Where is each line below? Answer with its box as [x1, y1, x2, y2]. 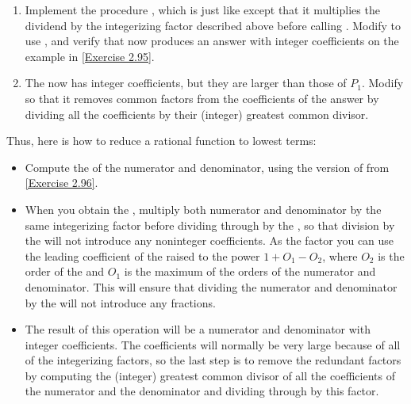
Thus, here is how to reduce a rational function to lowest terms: [6, 132, 317, 149]
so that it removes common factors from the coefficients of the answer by [25, 90, 379, 106]
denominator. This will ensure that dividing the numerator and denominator [25, 278, 398, 295]
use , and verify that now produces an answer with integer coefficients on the [25, 32, 399, 49]
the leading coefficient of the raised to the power [25, 247, 260, 264]
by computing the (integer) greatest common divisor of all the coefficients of [25, 367, 395, 383]
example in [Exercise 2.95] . [25, 48, 155, 64]
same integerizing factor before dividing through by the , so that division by [25, 216, 395, 233]
